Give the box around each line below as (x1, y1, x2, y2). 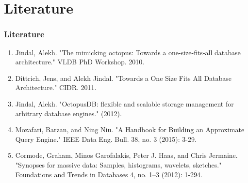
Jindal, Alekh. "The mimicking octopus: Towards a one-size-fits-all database (15, 47, 241, 57)
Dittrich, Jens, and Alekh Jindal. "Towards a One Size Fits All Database (15, 73, 232, 83)
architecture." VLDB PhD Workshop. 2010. (15, 57, 145, 67)
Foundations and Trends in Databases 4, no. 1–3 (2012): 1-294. (15, 169, 202, 179)
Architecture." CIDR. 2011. (15, 82, 97, 92)
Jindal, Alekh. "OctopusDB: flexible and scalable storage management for (15, 98, 234, 108)
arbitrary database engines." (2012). (15, 108, 122, 118)
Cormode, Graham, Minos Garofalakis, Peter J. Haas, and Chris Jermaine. (15, 150, 238, 160)
